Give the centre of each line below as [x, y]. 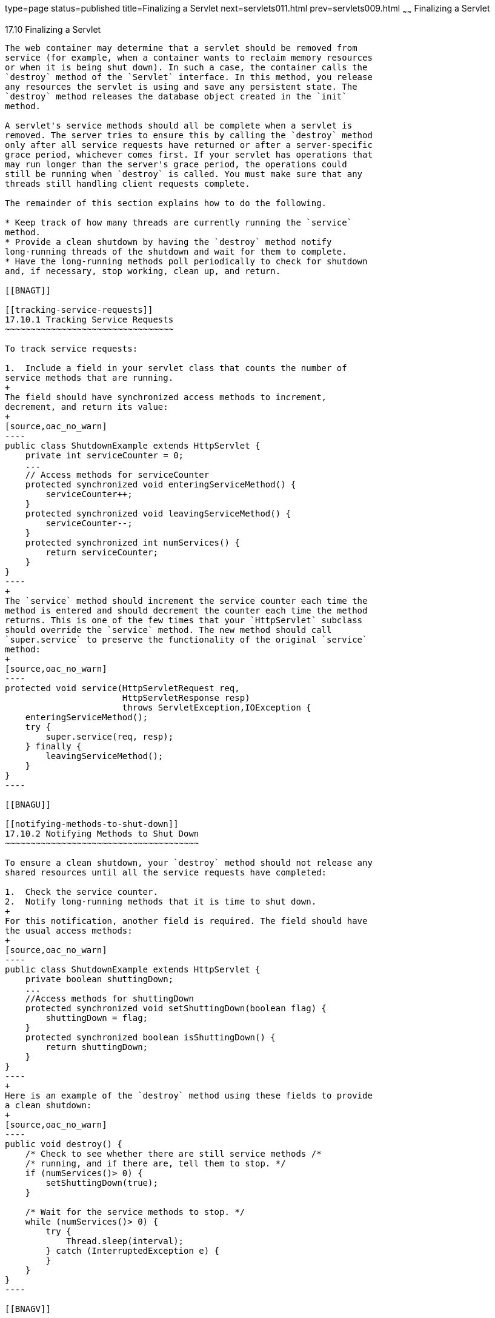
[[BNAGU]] [28, 804]
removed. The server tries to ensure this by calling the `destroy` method [189, 135]
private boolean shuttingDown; [99, 979]
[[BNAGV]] [28, 1309]
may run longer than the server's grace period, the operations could [176, 164]
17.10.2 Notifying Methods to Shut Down [102, 833]
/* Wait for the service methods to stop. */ [135, 1212]
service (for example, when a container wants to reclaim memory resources [189, 57]
